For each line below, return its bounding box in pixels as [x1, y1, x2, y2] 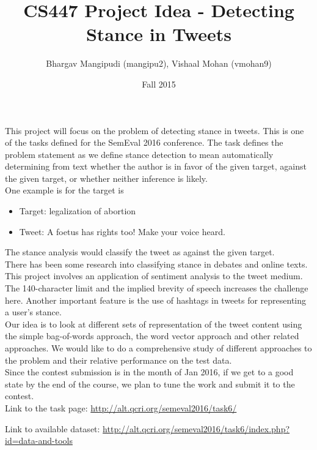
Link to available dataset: [5, 422, 100, 435]
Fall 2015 [142, 77, 176, 90]
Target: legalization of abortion [19, 204, 136, 217]
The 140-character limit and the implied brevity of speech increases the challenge [5, 282, 308, 294]
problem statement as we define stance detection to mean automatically [5, 148, 274, 160]
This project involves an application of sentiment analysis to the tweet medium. [5, 269, 303, 282]
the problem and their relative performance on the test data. [5, 353, 232, 366]
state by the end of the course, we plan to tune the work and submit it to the [5, 377, 295, 390]
